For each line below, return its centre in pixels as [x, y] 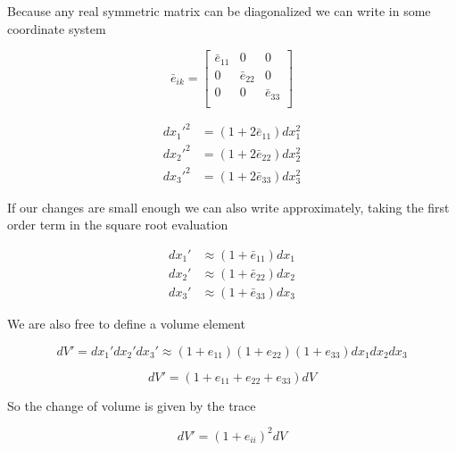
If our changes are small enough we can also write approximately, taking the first [228, 207]
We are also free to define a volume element [126, 324]
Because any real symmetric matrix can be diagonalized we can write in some [219, 11]
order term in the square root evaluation [118, 225]
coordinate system [57, 28]
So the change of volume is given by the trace [132, 405]
